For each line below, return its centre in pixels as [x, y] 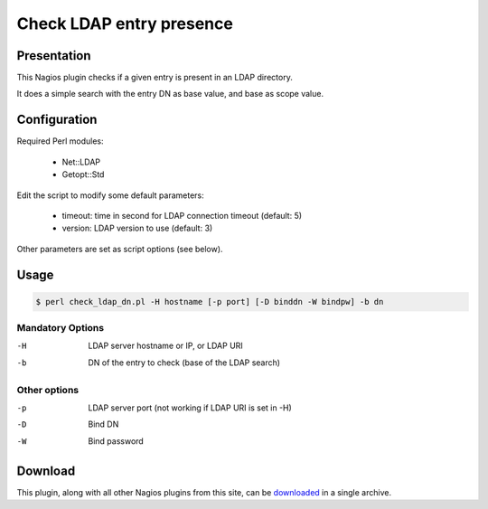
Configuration [57, 120]
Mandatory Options [60, 328]
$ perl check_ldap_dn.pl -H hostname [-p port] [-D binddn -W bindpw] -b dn [210, 302]
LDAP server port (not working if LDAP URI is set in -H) [190, 408]
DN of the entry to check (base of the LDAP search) [184, 363]
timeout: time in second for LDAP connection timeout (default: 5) [182, 215]
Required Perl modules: [60, 141]
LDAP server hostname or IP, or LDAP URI [165, 346]
